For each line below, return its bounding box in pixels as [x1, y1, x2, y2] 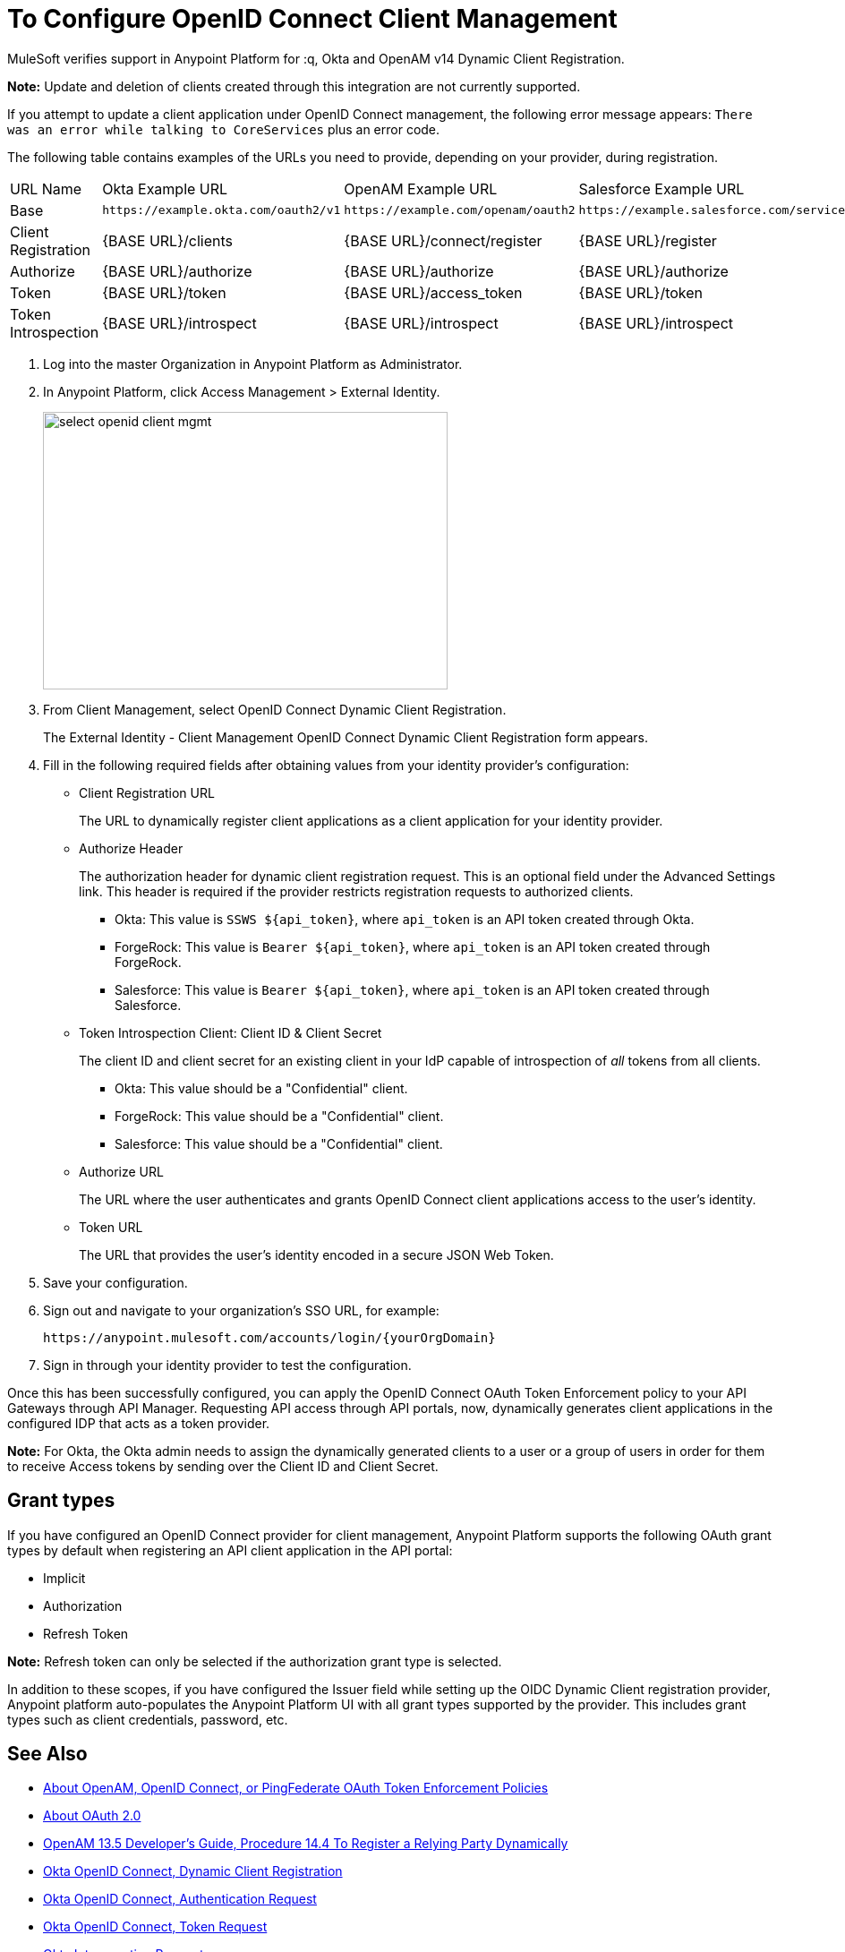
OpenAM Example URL [344, 179, 498, 198]
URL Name [10, 179, 82, 198]
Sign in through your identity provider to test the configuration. [43, 1357, 412, 1373]
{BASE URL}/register [578, 231, 717, 250]
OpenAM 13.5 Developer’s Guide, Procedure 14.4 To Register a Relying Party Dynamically [43, 1836, 568, 1852]
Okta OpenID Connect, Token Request [43, 1919, 268, 1935]
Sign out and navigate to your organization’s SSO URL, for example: [43, 1302, 440, 1318]
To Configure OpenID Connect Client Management [7, 4, 618, 34]
